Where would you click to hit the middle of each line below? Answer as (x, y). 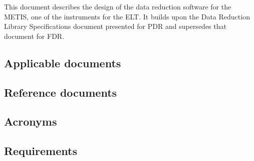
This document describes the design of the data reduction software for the (118, 6)
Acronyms (31, 121)
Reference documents (61, 92)
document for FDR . (34, 36)
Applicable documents (63, 63)
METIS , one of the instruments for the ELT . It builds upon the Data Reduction (127, 16)
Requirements (41, 151)
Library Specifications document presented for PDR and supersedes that (115, 26)
